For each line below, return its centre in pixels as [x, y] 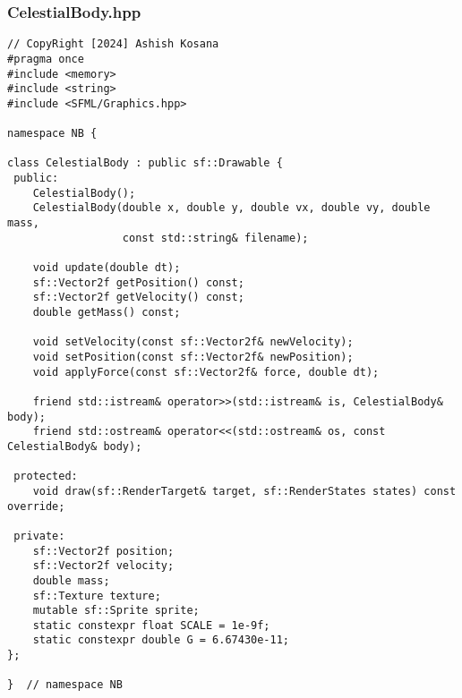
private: [39, 536]
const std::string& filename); [215, 238]
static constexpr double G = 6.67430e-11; [161, 640]
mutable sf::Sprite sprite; [116, 611]
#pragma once [46, 59]
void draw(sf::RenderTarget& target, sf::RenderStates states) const [244, 491]
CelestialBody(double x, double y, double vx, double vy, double [231, 208]
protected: [46, 477]
